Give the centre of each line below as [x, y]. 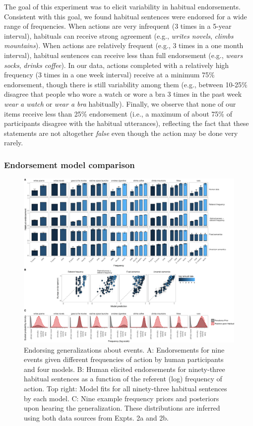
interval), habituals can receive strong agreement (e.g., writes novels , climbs [119, 35]
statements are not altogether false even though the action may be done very [121, 133]
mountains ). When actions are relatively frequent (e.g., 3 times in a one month [124, 45]
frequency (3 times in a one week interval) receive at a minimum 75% [109, 75]
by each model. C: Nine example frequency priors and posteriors [122, 398]
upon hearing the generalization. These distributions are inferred [122, 408]
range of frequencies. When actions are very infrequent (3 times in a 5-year [118, 26]
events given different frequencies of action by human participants [124, 359]
